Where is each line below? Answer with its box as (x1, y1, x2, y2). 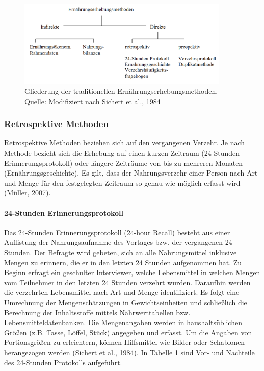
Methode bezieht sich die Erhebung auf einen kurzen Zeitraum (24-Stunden (4, 147, 240, 158)
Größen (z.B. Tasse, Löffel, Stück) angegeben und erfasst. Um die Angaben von (4, 327, 252, 337)
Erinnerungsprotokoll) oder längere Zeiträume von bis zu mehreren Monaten (4, 157, 243, 168)
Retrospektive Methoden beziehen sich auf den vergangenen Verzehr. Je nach (4, 137, 245, 148)
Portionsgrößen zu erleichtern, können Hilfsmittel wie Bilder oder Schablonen (4, 337, 245, 348)
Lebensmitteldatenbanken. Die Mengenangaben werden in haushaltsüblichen (4, 317, 242, 328)
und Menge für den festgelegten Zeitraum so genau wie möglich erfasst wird (4, 177, 241, 188)
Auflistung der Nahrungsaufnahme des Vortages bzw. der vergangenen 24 (4, 237, 232, 248)
